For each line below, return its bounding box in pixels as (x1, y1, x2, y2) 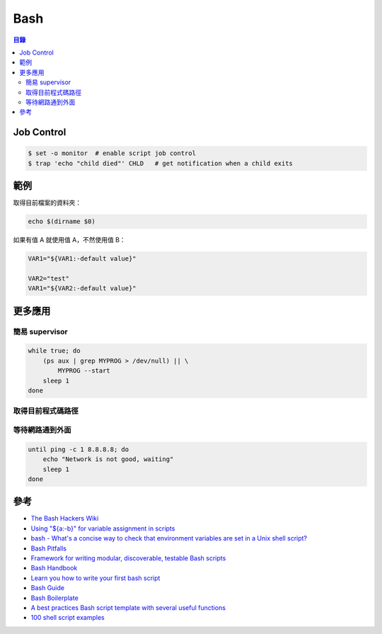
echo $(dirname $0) (28, 217, 95, 226)
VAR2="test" (28, 274, 70, 283)
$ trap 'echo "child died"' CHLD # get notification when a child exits (28, 159, 294, 167)
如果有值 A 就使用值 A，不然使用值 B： (13, 236, 127, 244)
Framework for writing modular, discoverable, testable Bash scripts (30, 553, 226, 562)
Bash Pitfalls (30, 544, 67, 553)
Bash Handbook (30, 564, 78, 572)
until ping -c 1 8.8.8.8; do (28, 445, 129, 453)
